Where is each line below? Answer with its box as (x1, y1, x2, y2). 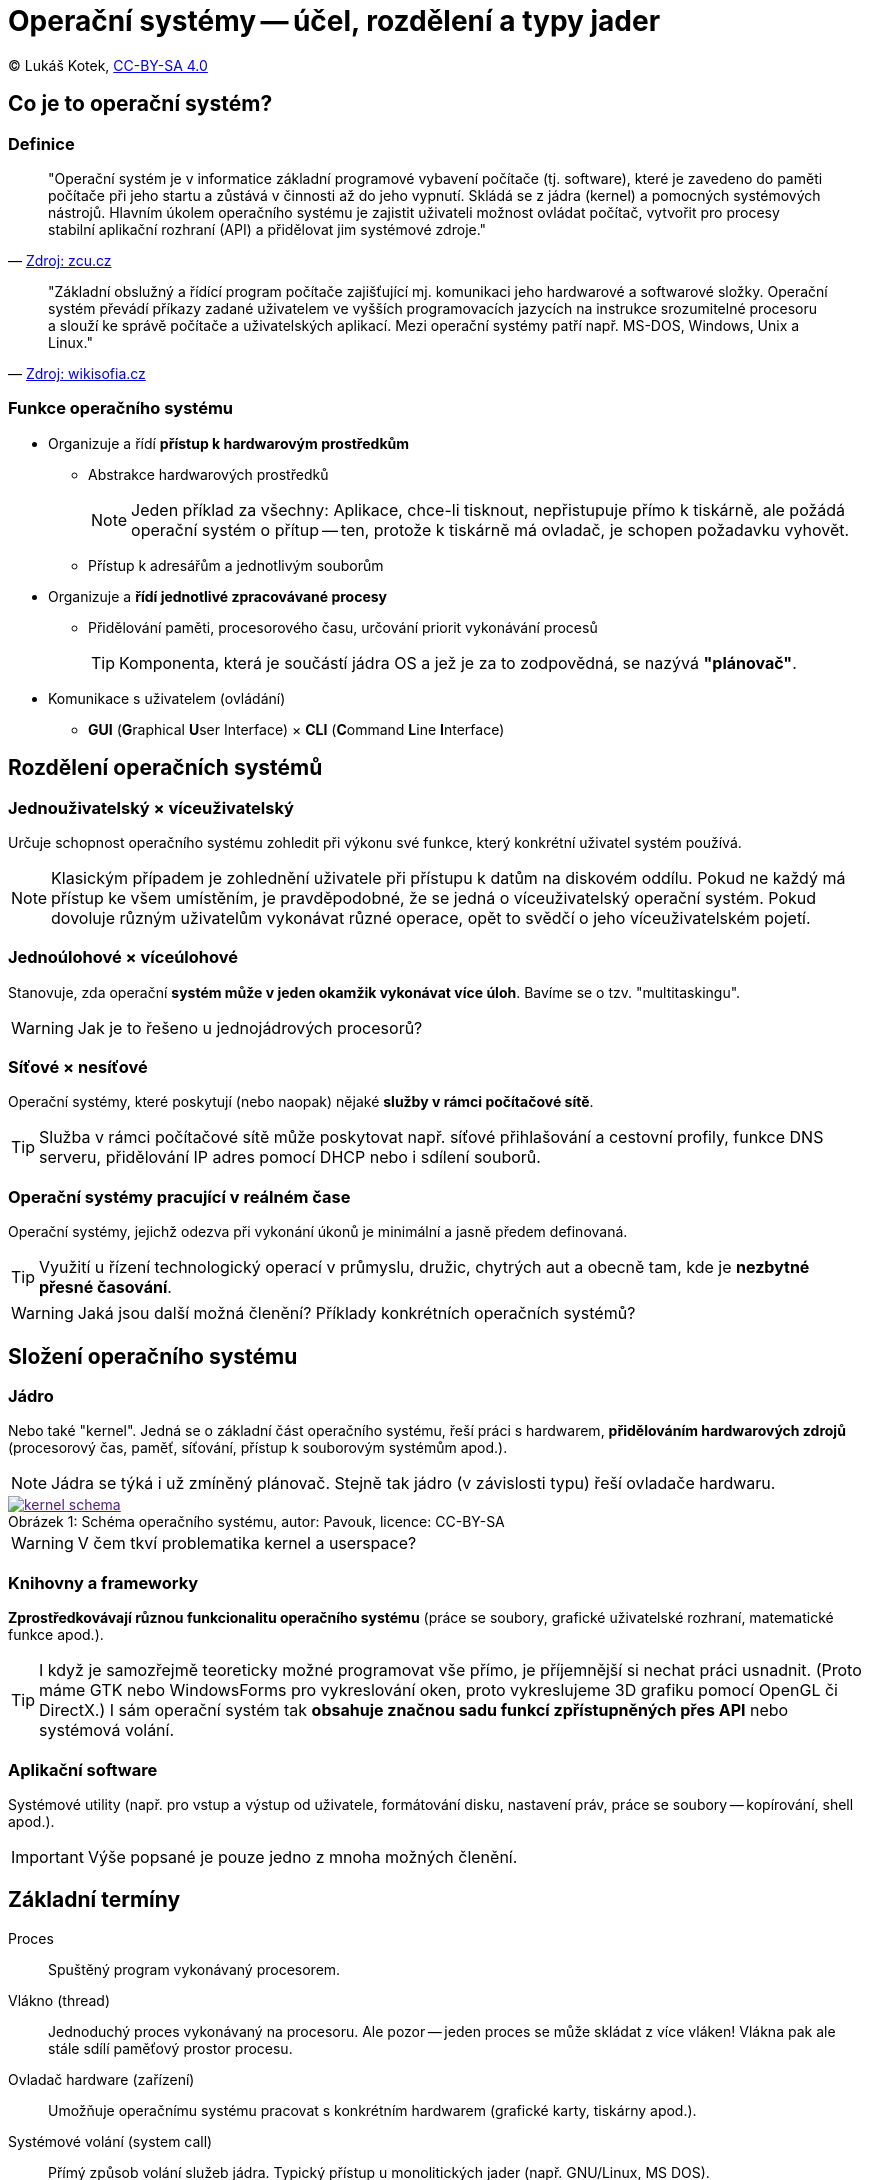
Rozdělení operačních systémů (8, 755, 323, 781)
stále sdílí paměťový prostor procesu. (48, 2039, 293, 2057)
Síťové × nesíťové (8, 1057, 148, 1078)
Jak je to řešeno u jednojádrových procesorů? (77, 1017, 423, 1038)
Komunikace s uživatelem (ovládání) (48, 689, 286, 707)
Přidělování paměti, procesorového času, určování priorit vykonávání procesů (88, 618, 598, 636)
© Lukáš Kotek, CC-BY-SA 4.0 (8, 56, 208, 74)
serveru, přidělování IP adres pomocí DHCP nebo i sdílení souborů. (39, 1147, 541, 1168)
